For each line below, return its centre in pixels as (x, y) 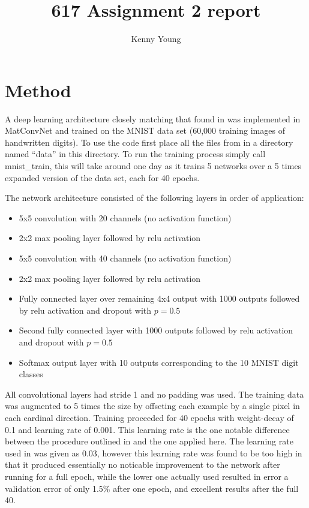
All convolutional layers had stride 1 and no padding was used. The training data (154, 394)
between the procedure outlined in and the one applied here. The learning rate (149, 441)
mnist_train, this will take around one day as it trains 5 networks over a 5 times (153, 166)
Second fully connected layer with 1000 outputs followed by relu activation (156, 330)
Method (38, 90)
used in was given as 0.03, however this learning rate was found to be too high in (154, 453)
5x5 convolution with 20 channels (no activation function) (125, 217)
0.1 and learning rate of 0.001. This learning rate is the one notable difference (147, 429)
